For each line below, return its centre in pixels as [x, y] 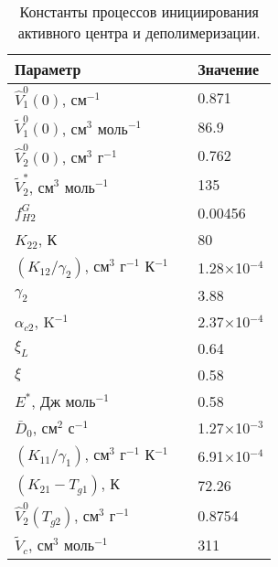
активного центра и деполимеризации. [139, 32]
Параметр [48, 69]
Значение [229, 69]
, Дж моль [64, 401]
